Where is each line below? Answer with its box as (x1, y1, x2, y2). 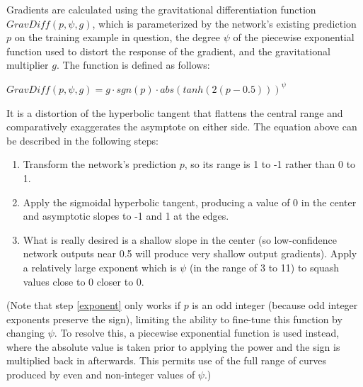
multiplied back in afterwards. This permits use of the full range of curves (6, 353, 327, 368)
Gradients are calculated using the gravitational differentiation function (6, 2, 316, 16)
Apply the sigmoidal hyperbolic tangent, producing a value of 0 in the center (23, 194, 357, 209)
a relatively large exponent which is (23, 259, 177, 274)
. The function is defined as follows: (56, 57, 210, 72)
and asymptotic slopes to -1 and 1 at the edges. (23, 208, 229, 223)
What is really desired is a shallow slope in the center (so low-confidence (23, 232, 337, 247)
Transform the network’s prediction (23, 157, 176, 172)
